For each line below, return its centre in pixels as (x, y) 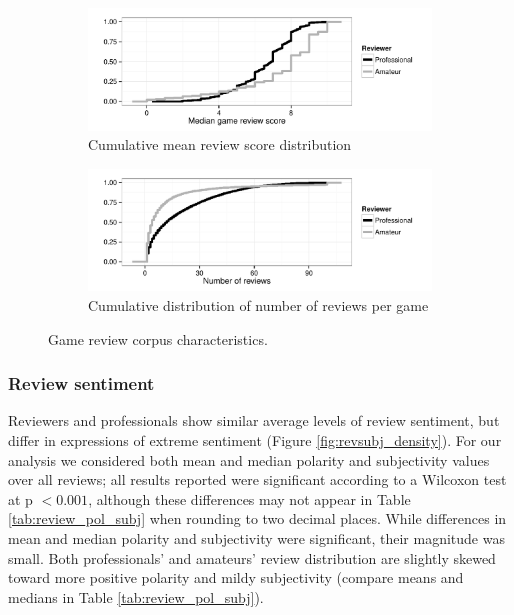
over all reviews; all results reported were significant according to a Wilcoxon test (257, 479)
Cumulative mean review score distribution (220, 144)
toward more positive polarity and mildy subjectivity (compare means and (236, 577)
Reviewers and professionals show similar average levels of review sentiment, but (254, 420)
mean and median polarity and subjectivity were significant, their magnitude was (256, 537)
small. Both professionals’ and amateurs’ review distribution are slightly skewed (252, 557)
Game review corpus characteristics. (158, 338)
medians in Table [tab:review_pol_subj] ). (136, 596)
